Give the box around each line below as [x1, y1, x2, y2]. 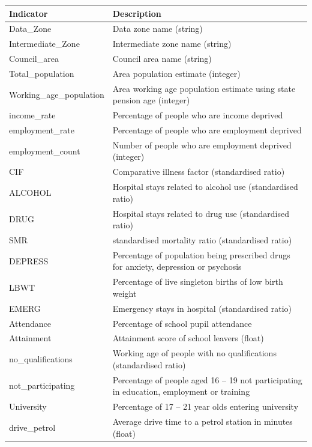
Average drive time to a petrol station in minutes [112, 415, 293, 427]
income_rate [9, 109, 56, 121]
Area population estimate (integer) [112, 67, 241, 79]
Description [112, 7, 161, 19]
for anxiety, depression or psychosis [112, 260, 242, 273]
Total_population [9, 67, 74, 79]
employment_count [9, 144, 80, 157]
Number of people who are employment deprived [112, 138, 292, 151]
